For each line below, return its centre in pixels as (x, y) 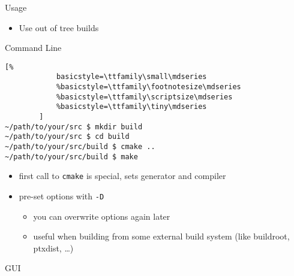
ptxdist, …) (53, 248)
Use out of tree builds (59, 27)
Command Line (33, 48)
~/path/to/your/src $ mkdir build (74, 127)
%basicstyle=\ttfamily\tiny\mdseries (131, 107)
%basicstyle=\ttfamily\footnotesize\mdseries (148, 87)
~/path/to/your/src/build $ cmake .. (80, 147)
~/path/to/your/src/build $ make (71, 157)
